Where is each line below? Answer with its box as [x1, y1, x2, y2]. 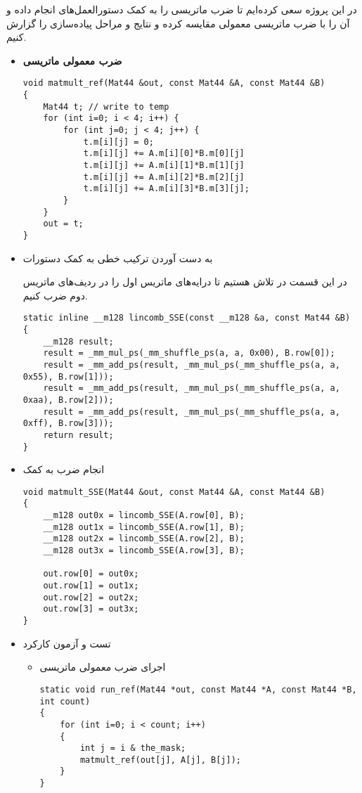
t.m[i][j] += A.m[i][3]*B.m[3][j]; [83, 183, 250, 194]
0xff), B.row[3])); [22, 418, 114, 429]
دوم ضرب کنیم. [22, 288, 88, 302]
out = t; [43, 219, 84, 229]
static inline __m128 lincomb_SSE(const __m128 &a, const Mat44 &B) [22, 313, 351, 323]
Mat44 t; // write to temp [43, 101, 169, 112]
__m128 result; [43, 336, 114, 347]
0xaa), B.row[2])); [22, 394, 114, 405]
